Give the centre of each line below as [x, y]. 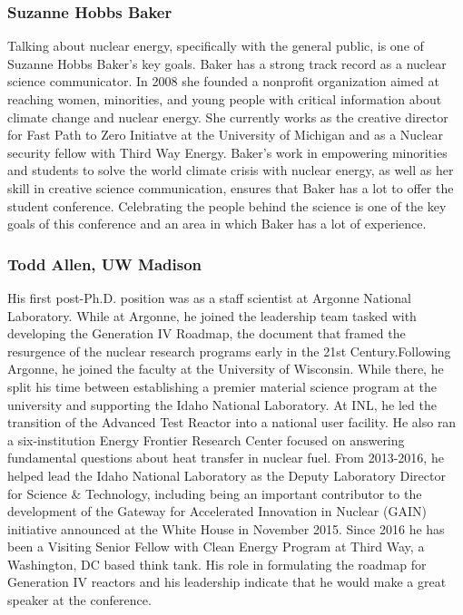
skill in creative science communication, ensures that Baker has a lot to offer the [231, 187]
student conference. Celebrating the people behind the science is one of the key [227, 205]
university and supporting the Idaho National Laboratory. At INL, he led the [222, 404]
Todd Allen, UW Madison [104, 264]
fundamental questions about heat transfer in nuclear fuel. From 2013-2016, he [226, 458]
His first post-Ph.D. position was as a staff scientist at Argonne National [209, 297]
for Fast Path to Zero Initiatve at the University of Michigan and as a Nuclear [225, 135]
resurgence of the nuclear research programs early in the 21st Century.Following [229, 351]
